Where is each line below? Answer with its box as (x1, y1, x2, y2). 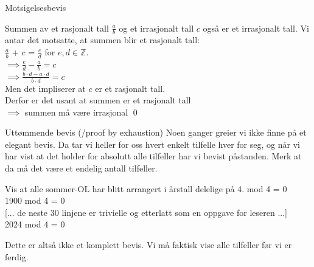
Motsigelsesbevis (5, 1, 66, 13)
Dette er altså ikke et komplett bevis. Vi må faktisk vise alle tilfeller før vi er (5, 238, 292, 251)
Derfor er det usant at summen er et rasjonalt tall (5, 94, 191, 106)
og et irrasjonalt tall (119, 21, 194, 34)
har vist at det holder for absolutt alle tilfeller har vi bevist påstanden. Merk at (5, 150, 302, 162)
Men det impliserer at (5, 81, 86, 94)
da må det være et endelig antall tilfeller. (5, 162, 158, 175)
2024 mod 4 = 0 (5, 218, 65, 231)
